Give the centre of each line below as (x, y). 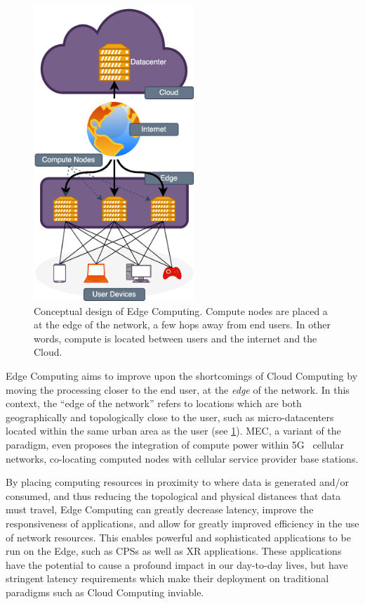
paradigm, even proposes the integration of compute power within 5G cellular (175, 444)
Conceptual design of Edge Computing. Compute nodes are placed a (181, 310)
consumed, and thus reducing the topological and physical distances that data (173, 495)
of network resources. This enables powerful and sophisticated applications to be (178, 537)
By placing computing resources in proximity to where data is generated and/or (178, 482)
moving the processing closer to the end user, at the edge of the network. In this (178, 389)
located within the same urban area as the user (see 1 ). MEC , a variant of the (173, 431)
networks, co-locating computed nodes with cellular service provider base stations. (182, 458)
